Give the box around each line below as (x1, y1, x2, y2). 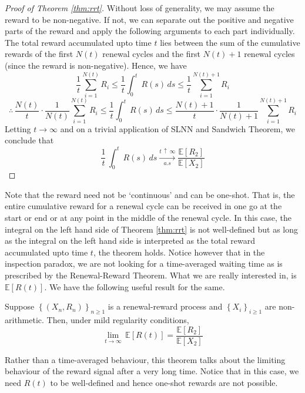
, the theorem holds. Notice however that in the (93, 246, 265, 258)
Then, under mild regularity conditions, (46, 314, 189, 326)
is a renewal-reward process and (108, 300, 223, 313)
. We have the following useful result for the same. (44, 280, 225, 293)
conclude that (5, 134, 54, 146)
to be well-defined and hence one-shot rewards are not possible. (50, 376, 278, 388)
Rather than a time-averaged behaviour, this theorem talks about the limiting (5, 353, 286, 365)
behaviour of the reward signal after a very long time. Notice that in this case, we (5, 365, 299, 377)
